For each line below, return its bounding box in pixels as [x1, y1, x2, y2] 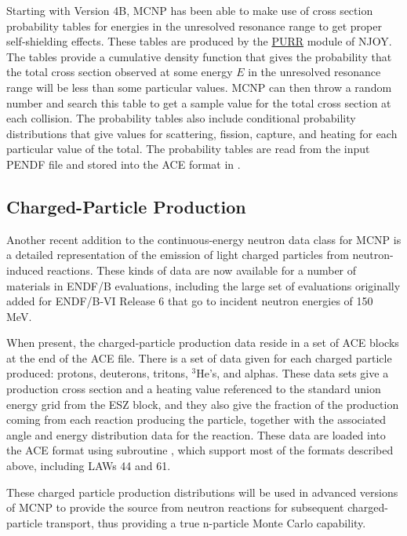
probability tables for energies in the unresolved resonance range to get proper [6, 17, 382, 34]
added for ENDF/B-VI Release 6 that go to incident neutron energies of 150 [6, 293, 373, 309]
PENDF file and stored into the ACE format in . [6, 155, 241, 172]
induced [6, 261, 44, 278]
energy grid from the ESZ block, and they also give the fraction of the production [6, 396, 399, 412]
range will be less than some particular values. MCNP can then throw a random [6, 78, 392, 95]
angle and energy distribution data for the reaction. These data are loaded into [6, 426, 386, 443]
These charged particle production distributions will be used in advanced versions [6, 483, 398, 500]
